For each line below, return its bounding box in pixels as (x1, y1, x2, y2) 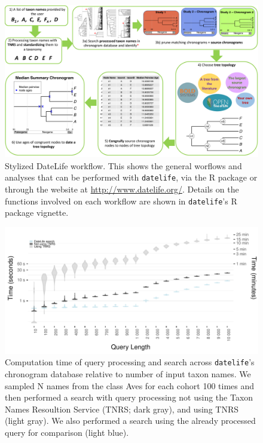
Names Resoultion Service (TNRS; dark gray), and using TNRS (5, 402, 238, 415)
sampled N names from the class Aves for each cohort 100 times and (5, 379, 255, 392)
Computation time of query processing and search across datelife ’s (5, 356, 255, 368)
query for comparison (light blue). (5, 426, 129, 438)
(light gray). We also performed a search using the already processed (5, 414, 256, 427)
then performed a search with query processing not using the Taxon (5, 391, 253, 404)
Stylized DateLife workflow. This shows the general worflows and (5, 159, 242, 172)
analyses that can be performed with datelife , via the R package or (5, 171, 258, 184)
